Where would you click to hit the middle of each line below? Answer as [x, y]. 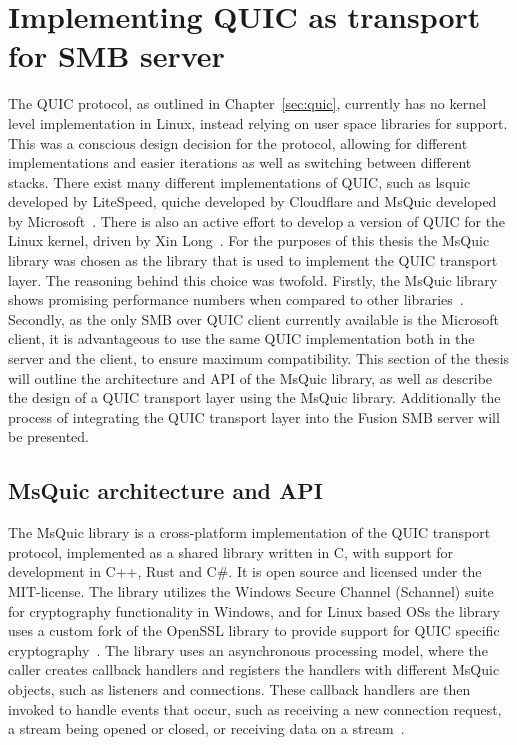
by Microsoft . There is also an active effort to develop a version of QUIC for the [257, 220]
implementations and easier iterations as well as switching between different [240, 162]
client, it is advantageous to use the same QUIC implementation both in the [241, 338]
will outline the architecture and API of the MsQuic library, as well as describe [250, 377]
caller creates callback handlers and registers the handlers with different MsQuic [254, 669]
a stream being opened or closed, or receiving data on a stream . [206, 728]
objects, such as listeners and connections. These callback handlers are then [239, 688]
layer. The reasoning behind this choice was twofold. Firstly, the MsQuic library [253, 279]
